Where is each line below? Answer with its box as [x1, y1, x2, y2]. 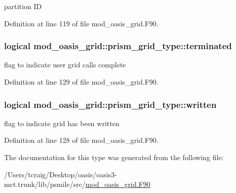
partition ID [4, 1, 42, 11]
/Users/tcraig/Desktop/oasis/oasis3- [4, 169, 117, 179]
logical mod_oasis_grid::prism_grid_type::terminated [4, 40, 232, 52]
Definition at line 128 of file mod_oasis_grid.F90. [4, 135, 159, 145]
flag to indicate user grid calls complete [4, 59, 126, 70]
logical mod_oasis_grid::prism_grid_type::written [4, 98, 217, 110]
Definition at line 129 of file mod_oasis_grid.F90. [4, 76, 159, 87]
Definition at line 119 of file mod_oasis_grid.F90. [4, 18, 159, 28]
